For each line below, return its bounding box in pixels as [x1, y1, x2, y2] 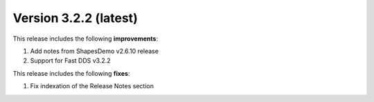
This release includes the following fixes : [12, 69, 130, 77]
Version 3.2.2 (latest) [12, 10, 138, 25]
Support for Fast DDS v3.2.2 [30, 57, 111, 65]
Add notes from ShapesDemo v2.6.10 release [30, 47, 159, 55]
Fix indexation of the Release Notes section [30, 82, 154, 90]
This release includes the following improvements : [12, 34, 159, 43]
